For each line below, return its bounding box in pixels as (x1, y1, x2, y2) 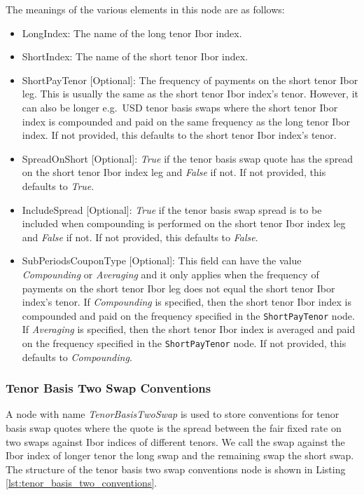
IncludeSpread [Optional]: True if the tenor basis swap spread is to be (22, 202, 322, 217)
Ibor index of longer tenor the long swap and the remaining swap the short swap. (6, 448, 354, 463)
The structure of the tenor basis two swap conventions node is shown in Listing (6, 461, 346, 476)
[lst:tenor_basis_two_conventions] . (6, 475, 157, 490)
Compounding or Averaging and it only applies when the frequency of (22, 266, 319, 281)
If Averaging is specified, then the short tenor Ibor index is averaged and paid (22, 322, 356, 337)
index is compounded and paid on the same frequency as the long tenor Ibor (22, 114, 350, 128)
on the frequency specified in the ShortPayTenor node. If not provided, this (22, 335, 346, 350)
